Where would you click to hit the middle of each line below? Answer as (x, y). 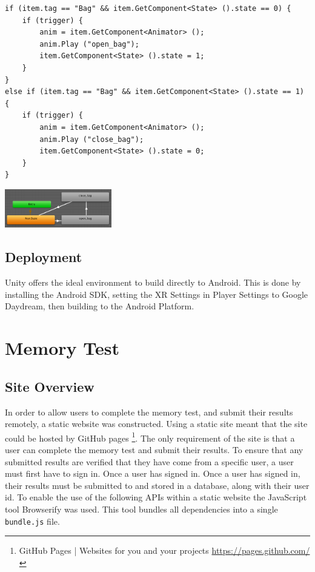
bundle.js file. (32, 521)
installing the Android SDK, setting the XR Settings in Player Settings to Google (157, 294)
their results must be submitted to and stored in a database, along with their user (157, 485)
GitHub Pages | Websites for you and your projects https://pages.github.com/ (164, 550)
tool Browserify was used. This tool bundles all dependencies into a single (141, 509)
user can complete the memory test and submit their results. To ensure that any (154, 450)
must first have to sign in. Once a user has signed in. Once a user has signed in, (153, 473)
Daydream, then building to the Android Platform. (100, 306)
